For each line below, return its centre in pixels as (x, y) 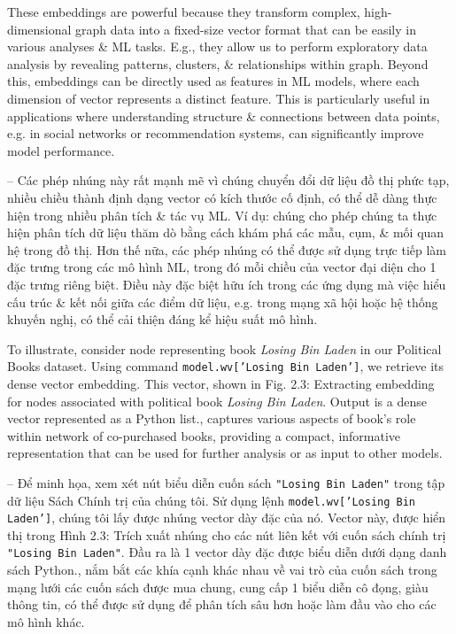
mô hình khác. (46, 621)
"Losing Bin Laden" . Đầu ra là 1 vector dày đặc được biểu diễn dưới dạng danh (227, 552)
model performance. (61, 150)
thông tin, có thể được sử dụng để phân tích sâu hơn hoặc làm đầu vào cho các (222, 604)
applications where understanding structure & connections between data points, (224, 116)
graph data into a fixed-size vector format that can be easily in (246, 29)
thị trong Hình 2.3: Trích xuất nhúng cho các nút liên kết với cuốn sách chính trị (227, 534)
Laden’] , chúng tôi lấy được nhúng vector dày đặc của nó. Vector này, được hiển (227, 518)
